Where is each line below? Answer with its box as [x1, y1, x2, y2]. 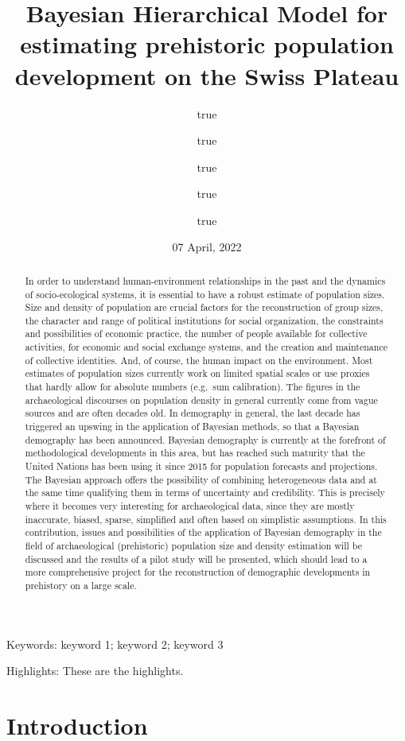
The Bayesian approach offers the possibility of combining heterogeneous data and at [25, 472, 377, 486]
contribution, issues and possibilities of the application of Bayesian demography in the [25, 526, 382, 539]
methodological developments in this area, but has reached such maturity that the [25, 446, 365, 460]
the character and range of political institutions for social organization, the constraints [25, 313, 384, 327]
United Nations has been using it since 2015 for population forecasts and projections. [25, 460, 378, 473]
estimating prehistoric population [20, 28, 394, 60]
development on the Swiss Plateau [14, 59, 399, 91]
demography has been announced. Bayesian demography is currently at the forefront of [25, 433, 386, 446]
